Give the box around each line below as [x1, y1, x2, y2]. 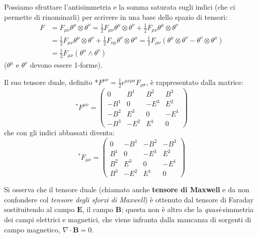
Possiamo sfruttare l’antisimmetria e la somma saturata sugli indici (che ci [4, 2, 235, 12]
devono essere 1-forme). [30, 59, 103, 70]
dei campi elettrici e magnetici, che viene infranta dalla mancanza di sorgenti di [4, 214, 251, 224]
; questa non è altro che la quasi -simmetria [121, 204, 254, 215]
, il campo [82, 204, 114, 215]
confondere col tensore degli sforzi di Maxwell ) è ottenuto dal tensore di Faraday [4, 194, 254, 204]
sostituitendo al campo [4, 204, 75, 215]
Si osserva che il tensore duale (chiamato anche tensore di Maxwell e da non [4, 184, 249, 195]
